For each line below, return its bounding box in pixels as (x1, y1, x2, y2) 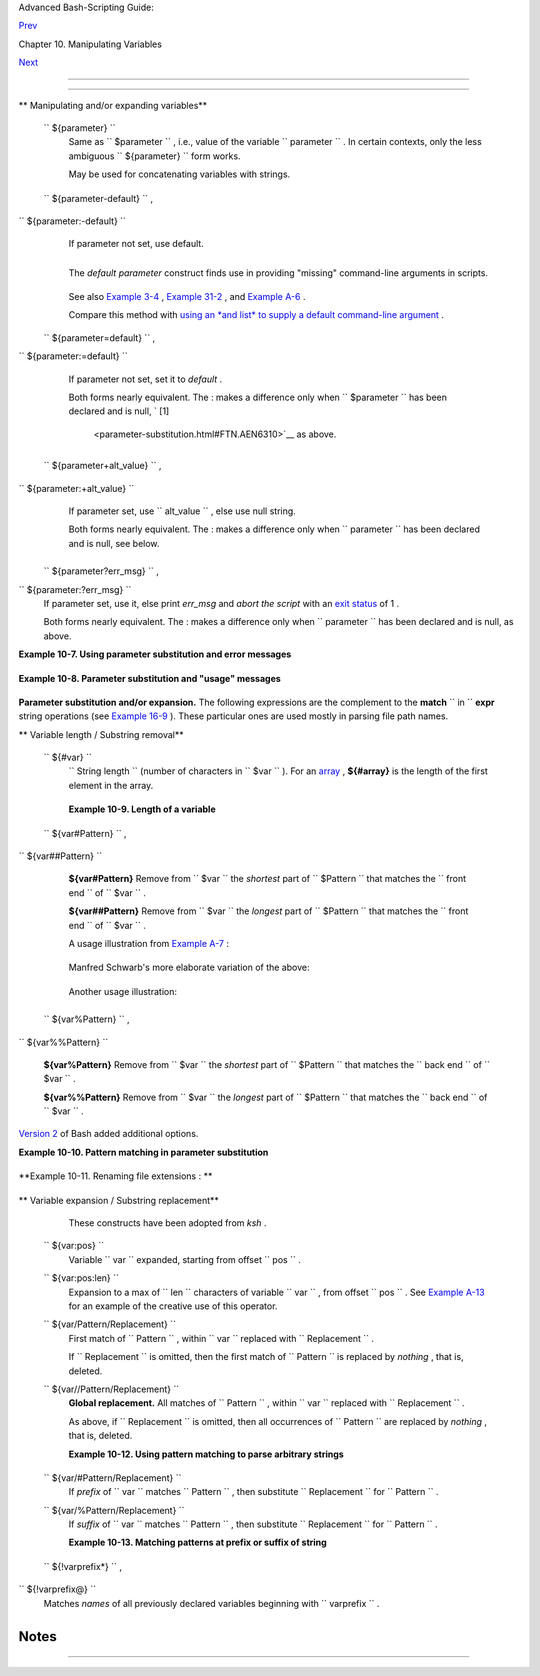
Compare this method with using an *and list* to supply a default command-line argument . (68, 309, 445, 321)
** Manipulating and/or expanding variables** (18, 99, 208, 111)
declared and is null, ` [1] (68, 405, 170, 417)
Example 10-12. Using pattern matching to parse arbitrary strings (68, 1448, 344, 1460)
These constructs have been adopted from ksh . (68, 1217, 267, 1229)
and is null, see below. (68, 537, 160, 549)
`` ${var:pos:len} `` (43, 1272, 120, 1284)
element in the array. (68, 779, 154, 791)
